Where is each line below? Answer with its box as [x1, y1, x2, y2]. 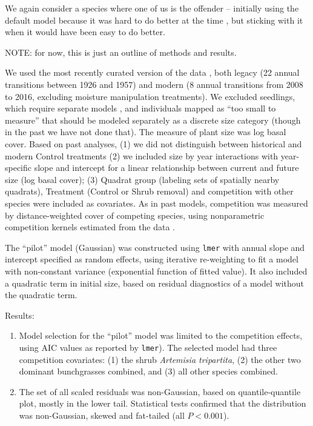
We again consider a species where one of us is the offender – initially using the [5, 2, 299, 14]
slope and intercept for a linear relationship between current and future [34, 161, 299, 174]
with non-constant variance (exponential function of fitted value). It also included [5, 264, 308, 277]
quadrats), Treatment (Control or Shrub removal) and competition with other [5, 185, 294, 198]
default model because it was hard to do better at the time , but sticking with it [5, 13, 303, 26]
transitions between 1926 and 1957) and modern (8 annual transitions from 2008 [5, 78, 303, 90]
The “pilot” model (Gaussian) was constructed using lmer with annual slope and [5, 241, 305, 253]
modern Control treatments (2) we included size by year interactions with [5, 149, 278, 162]
